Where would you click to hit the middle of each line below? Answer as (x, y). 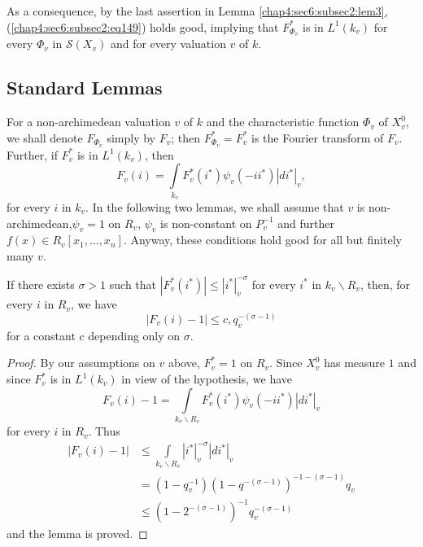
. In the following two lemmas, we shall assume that (215, 207)
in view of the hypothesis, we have (207, 379)
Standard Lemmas (85, 88)
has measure (355, 363)
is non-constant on (206, 223)
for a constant (41, 335)
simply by (131, 137)
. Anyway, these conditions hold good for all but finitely (262, 240)
